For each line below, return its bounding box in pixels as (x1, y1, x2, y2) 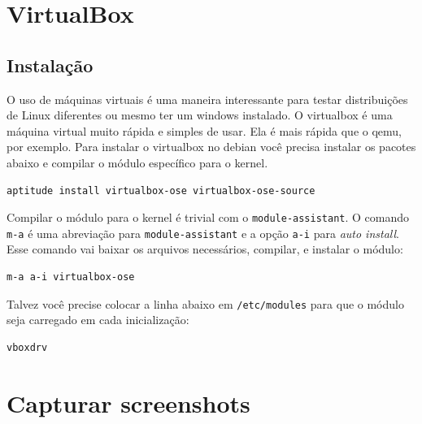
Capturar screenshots (7, 386, 250, 419)
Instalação (7, 52, 94, 77)
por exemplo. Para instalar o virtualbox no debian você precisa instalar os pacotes (7, 138, 416, 155)
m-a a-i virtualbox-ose (7, 271, 135, 283)
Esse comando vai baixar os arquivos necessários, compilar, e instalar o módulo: (7, 240, 403, 257)
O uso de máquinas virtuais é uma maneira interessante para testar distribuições (7, 90, 408, 107)
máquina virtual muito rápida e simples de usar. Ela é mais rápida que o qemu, (7, 122, 402, 139)
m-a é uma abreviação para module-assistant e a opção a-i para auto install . (7, 224, 399, 241)
